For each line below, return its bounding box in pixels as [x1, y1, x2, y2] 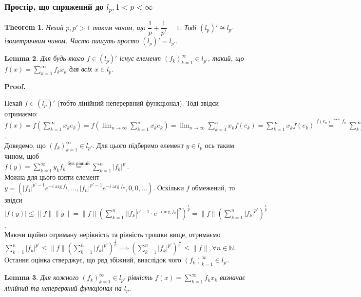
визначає [220, 272, 246, 282]
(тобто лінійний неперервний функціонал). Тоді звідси [57, 97, 219, 108]
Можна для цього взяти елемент [4, 172, 99, 182]
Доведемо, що [4, 140, 46, 150]
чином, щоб [4, 150, 39, 161]
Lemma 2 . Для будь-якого [4, 53, 84, 63]
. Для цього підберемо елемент [92, 140, 184, 150]
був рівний [67, 161, 90, 166]
